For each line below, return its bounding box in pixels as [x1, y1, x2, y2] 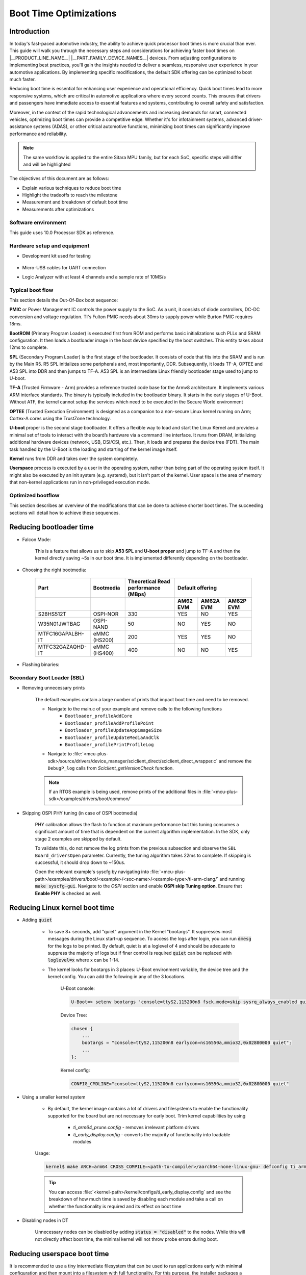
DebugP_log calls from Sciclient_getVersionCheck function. [47, 765, 174, 771]
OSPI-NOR [93, 610, 119, 618]
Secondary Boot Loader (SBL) [9, 674, 85, 681]
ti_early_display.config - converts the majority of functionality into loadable [73, 1131, 231, 1137]
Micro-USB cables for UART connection [22, 264, 106, 270]
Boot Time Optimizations [9, 8, 117, 19]
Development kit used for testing [22, 253, 91, 259]
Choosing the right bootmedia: [22, 567, 87, 573]
